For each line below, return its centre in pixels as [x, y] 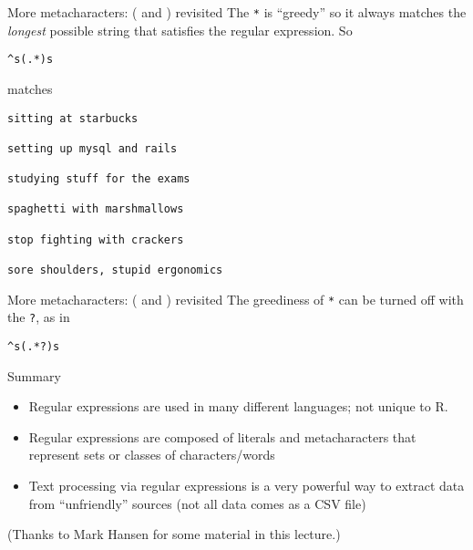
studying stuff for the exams [99, 179]
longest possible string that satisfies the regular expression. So [180, 30]
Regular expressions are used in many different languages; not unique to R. [238, 406]
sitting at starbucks [73, 118]
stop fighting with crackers [96, 239]
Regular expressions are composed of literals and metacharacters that [222, 436]
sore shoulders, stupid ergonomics [115, 270]
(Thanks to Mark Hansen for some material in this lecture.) [174, 534]
